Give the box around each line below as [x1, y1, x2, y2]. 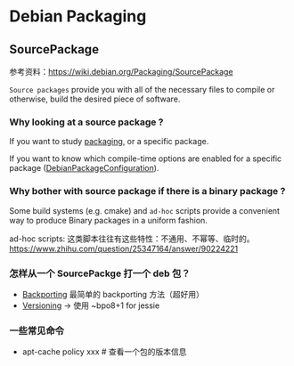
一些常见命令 [9, 324, 65, 337]
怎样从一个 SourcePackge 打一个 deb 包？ [9, 267, 191, 280]
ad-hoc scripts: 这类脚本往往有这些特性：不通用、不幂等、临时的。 [9, 233, 256, 244]
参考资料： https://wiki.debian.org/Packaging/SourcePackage [9, 67, 233, 77]
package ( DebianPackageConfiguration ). [9, 163, 159, 174]
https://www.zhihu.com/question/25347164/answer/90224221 [9, 243, 239, 254]
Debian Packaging [9, 6, 147, 27]
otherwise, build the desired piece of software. [9, 94, 181, 104]
